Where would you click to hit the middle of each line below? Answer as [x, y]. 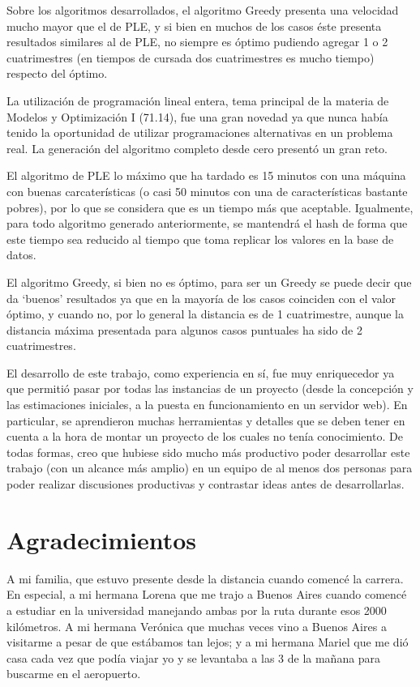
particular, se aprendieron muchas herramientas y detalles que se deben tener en [206, 420]
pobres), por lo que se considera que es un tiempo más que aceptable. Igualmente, [210, 207]
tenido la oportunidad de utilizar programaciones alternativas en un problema [200, 132]
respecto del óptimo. [57, 73]
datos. [21, 255]
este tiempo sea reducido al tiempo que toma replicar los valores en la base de [200, 239]
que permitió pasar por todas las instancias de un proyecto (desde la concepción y [210, 388]
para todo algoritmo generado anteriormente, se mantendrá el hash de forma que [207, 223]
